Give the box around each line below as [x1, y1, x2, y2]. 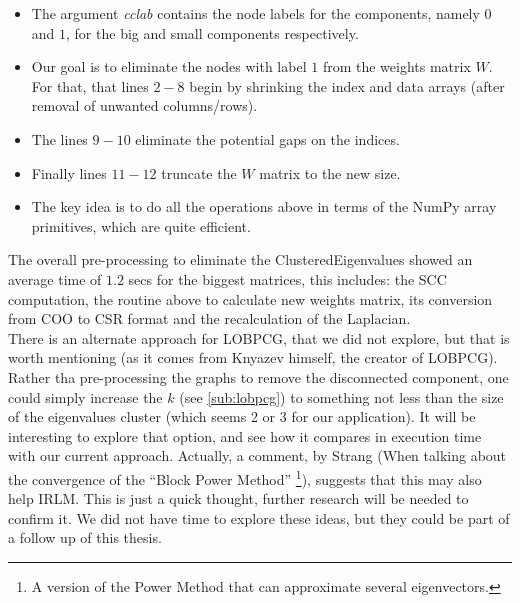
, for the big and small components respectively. [66, 22, 359, 43]
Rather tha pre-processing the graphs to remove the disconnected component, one [8, 366, 509, 387]
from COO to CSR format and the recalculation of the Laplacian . [8, 308, 411, 329]
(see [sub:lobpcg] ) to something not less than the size [179, 386, 504, 407]
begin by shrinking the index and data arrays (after [189, 75, 505, 96]
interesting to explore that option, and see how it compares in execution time [8, 425, 482, 446]
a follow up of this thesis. [8, 527, 162, 548]
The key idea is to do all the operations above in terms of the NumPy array [31, 196, 497, 217]
